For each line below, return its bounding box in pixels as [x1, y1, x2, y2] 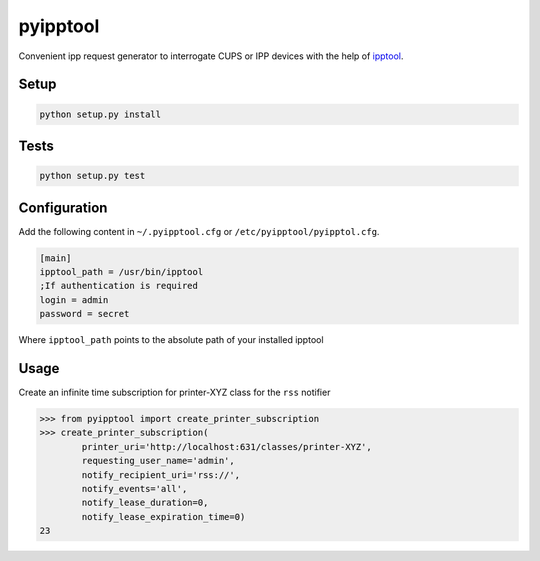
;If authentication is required [39, 280, 199, 292]
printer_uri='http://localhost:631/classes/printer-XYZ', [81, 441, 372, 452]
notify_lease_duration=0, [81, 497, 209, 509]
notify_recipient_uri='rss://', [81, 469, 240, 480]
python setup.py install [39, 108, 162, 120]
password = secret [39, 308, 130, 320]
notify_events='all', [81, 483, 188, 495]
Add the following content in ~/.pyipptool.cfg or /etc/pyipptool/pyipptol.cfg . [18, 225, 380, 237]
